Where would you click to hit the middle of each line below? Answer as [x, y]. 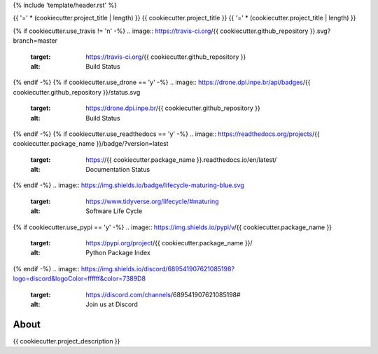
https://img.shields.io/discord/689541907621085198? [157, 268]
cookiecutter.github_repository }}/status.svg [77, 92]
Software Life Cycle [114, 211]
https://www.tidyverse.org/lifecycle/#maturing [153, 201]
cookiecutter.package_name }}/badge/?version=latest [91, 144]
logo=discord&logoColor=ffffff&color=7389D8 [79, 279]
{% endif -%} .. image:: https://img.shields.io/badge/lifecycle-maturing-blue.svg [128, 185]
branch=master [35, 41]
